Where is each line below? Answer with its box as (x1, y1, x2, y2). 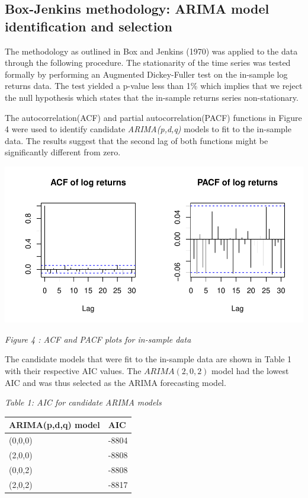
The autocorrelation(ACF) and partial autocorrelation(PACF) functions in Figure (5, 111, 302, 123)
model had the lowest (211, 365, 289, 376)
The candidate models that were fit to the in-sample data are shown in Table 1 (5, 353, 292, 365)
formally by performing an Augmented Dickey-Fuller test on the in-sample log (5, 68, 288, 80)
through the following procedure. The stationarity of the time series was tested (5, 56, 291, 69)
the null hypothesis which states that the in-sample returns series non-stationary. (5, 91, 299, 103)
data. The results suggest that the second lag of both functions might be (5, 134, 268, 146)
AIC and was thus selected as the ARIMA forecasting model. (5, 376, 226, 388)
